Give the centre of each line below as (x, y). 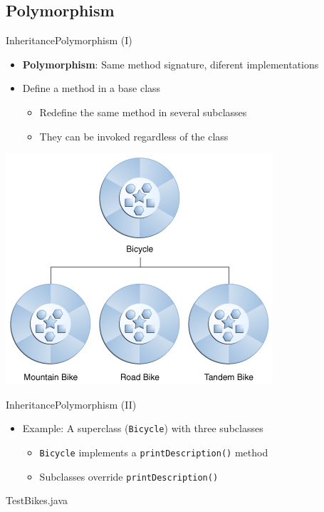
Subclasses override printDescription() (129, 476)
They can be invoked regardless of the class (134, 136)
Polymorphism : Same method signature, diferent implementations (171, 64)
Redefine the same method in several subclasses (143, 112)
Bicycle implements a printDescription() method (154, 452)
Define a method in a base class (92, 88)
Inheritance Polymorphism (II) (71, 404)
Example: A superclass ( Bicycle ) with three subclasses (143, 428)
